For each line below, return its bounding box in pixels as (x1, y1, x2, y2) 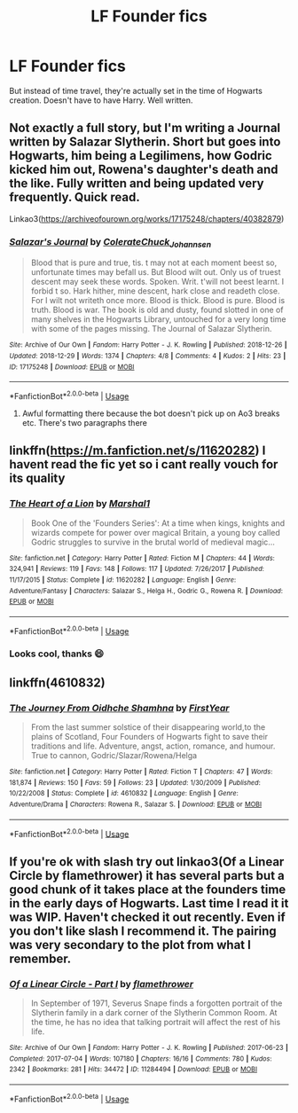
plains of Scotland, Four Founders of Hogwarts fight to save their (30, 732, 269, 742)
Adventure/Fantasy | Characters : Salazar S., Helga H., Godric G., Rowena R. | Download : (9, 586, 284, 595)
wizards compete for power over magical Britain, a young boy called (30, 527, 281, 537)
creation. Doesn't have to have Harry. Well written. (9, 95, 193, 106)
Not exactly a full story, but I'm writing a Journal (9, 121, 281, 136)
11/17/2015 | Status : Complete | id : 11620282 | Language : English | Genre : (9, 575, 237, 584)
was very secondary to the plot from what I (9, 937, 251, 952)
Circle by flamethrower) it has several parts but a (9, 867, 286, 883)
